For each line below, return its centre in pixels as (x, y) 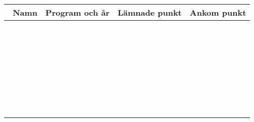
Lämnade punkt (149, 12)
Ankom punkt (218, 12)
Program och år (78, 12)
